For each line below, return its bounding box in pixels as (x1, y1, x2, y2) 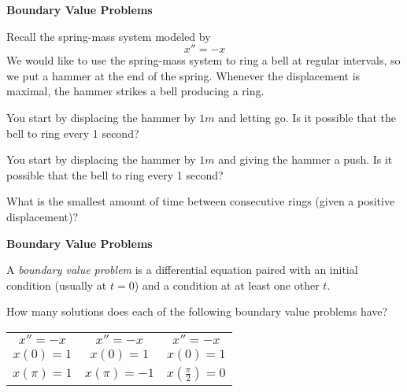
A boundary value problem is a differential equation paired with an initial (6, 261, 358, 278)
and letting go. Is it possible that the (218, 109, 396, 125)
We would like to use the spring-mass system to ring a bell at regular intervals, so (6, 52, 401, 68)
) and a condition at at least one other (134, 276, 320, 293)
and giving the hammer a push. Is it (218, 151, 393, 168)
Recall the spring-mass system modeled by (6, 28, 211, 44)
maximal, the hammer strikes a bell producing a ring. (6, 83, 265, 99)
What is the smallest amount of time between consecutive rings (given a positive (6, 193, 395, 209)
